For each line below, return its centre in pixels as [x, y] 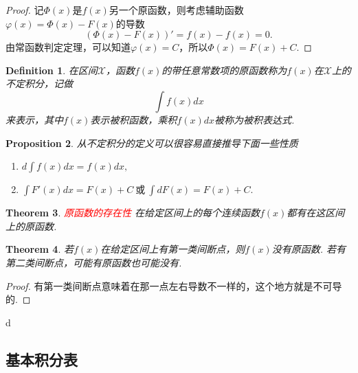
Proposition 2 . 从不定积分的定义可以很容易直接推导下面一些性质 [152, 143]
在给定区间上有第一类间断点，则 [173, 249]
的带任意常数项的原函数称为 [224, 70]
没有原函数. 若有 [309, 249]
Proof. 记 [25, 10]
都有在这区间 [316, 213]
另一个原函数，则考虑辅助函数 [176, 10]
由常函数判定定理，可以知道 [68, 47]
